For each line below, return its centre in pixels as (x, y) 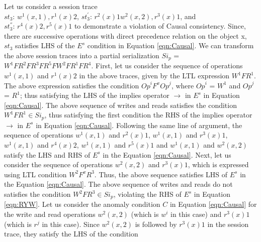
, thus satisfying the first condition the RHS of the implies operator (148, 115)
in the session (228, 224)
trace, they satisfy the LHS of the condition (71, 234)
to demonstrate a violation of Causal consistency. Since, (160, 26)
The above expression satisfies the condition (72, 85)
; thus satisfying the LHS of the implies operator (95, 95)
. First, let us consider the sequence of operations (167, 66)
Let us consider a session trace (51, 6)
